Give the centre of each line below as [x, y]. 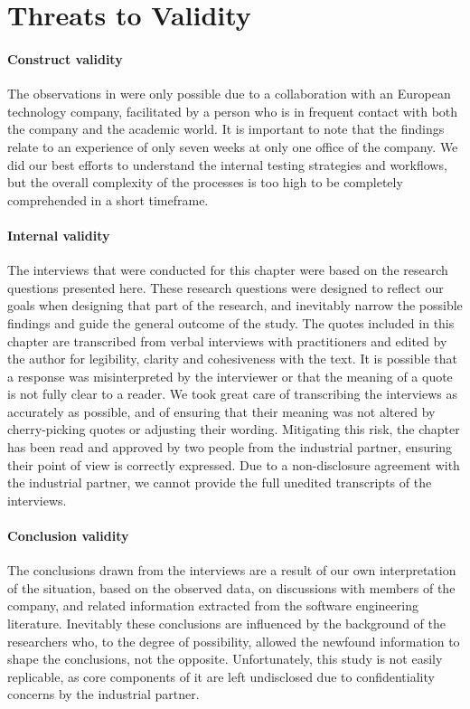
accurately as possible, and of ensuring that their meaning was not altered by [221, 411]
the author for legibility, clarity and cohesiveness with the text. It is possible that [232, 359]
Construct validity [65, 58]
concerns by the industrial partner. [103, 694]
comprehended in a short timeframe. [108, 199]
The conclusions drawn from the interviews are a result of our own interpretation [232, 570]
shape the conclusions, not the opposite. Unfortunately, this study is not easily [225, 659]
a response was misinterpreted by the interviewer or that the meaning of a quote [230, 376]
